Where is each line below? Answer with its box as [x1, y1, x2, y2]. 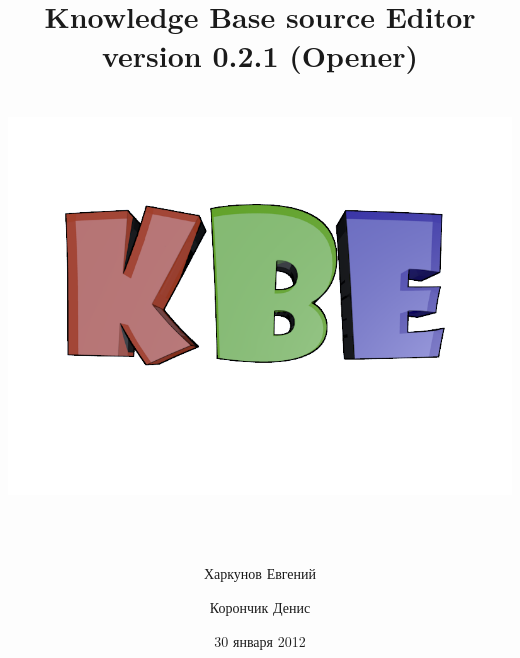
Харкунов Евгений [203, 563, 317, 584]
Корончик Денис [209, 596, 311, 617]
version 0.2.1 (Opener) [101, 35, 419, 76]
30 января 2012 [214, 630, 306, 651]
